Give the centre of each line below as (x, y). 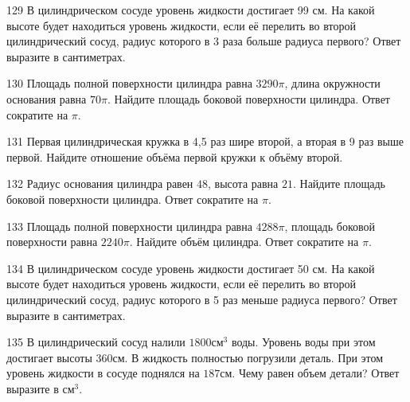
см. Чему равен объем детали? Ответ (310, 373)
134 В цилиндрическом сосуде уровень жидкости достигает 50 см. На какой (191, 268)
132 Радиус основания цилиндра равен (100, 183)
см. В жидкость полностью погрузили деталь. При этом (248, 357)
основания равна (47, 98)
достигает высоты (49, 357)
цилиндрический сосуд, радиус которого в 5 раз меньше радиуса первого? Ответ (202, 299)
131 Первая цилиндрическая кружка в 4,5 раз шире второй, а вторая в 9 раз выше (205, 141)
